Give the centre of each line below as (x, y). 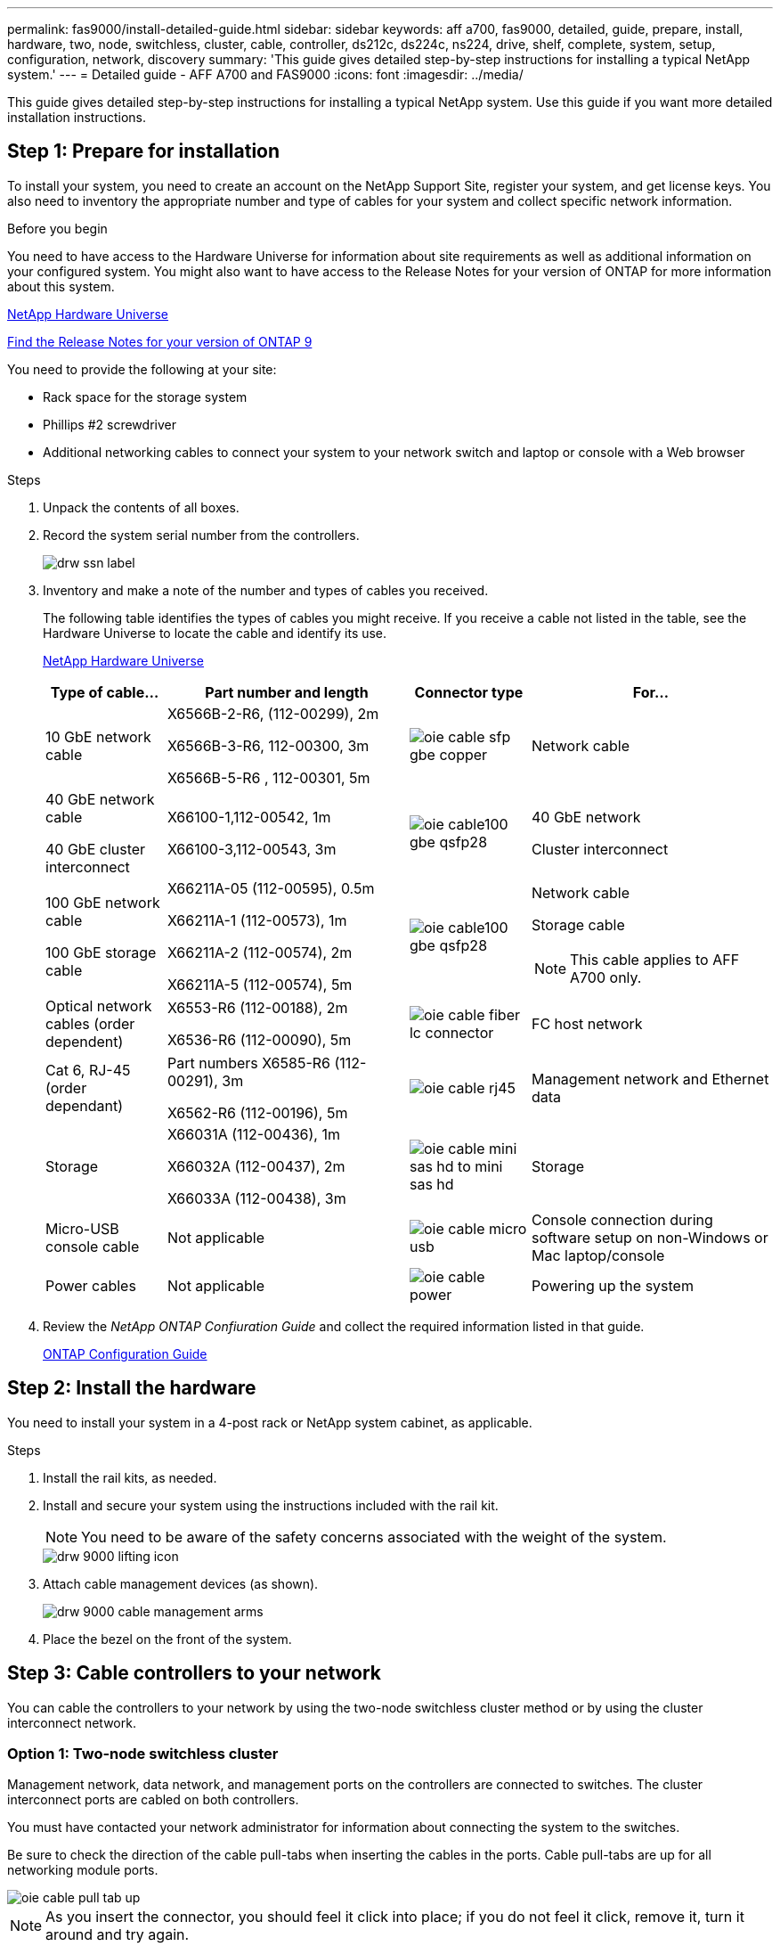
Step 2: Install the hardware (132, 1388)
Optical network (99, 1006)
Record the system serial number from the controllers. (201, 535)
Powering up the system (612, 1285)
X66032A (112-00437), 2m (256, 1166)
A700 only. (606, 977)
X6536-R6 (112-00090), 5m (259, 1039)
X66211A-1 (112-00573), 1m (257, 920)
